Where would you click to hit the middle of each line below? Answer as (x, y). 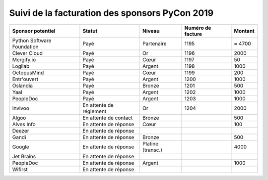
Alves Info (24, 124)
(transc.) (152, 150)
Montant (244, 31)
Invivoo (21, 108)
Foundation (25, 46)
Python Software (32, 41)
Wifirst (20, 169)
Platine (150, 143)
